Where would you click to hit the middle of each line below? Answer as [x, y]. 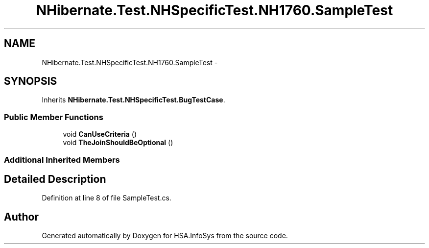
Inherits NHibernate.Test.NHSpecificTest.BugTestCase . [133, 100]
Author [21, 217]
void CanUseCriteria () [100, 134]
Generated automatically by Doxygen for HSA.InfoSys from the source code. [165, 236]
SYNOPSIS [31, 81]
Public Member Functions [54, 117]
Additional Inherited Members [62, 160]
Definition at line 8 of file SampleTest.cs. [107, 198]
